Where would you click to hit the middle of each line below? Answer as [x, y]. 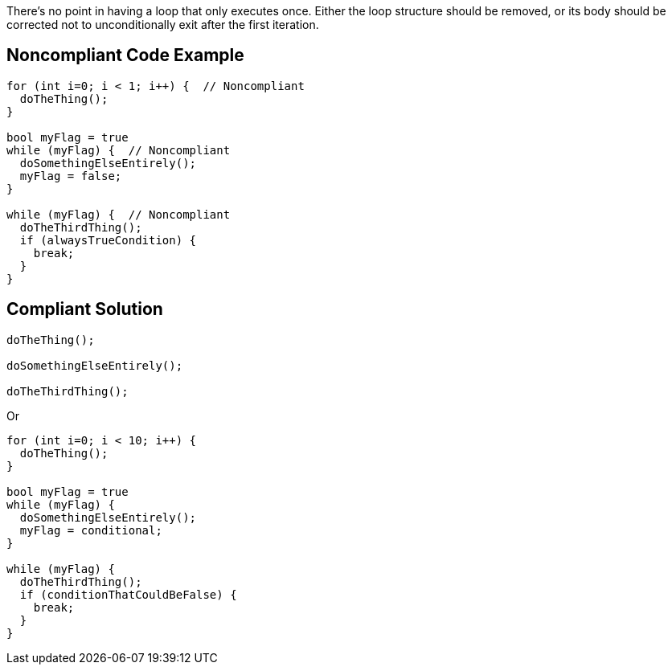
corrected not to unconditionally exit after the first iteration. [163, 25]
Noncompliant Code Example [125, 55]
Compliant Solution [85, 309]
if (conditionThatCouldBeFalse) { [128, 594]
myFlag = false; [71, 176]
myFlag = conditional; [91, 530]
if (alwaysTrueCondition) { [108, 240]
